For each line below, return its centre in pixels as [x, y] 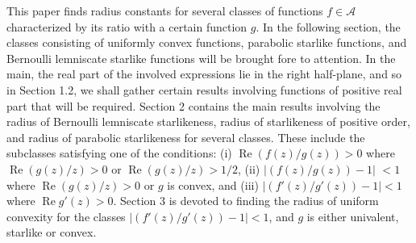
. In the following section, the [328, 26]
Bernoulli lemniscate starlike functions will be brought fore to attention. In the [201, 58]
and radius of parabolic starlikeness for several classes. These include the [186, 137]
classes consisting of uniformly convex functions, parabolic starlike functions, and [207, 42]
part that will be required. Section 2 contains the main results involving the [193, 105]
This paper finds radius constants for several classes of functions [165, 10]
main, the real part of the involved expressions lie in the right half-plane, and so [204, 74]
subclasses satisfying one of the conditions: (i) [119, 153]
